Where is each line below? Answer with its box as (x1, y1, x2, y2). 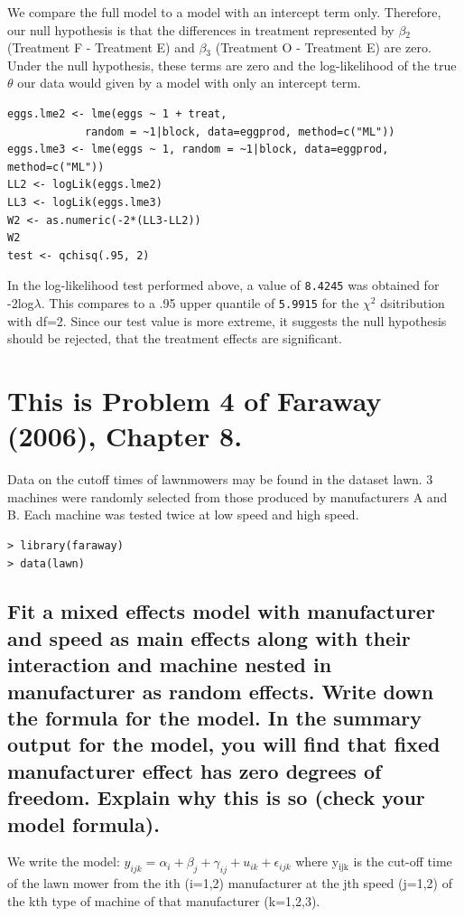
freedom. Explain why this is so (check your (7, 783, 425, 811)
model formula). (7, 809, 160, 837)
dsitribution (380, 293, 445, 312)
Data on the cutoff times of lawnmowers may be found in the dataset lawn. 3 (7, 470, 433, 489)
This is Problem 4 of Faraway (7, 382, 382, 418)
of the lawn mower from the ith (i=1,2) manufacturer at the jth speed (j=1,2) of (7, 874, 452, 893)
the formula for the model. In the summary (7, 704, 422, 732)
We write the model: (7, 852, 120, 871)
